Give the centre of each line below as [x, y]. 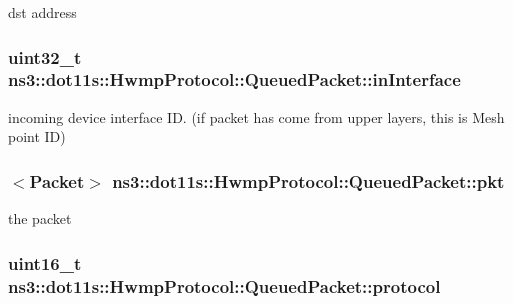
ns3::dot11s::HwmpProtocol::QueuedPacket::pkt [308, 180]
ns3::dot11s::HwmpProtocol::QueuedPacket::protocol [224, 285]
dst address [42, 12]
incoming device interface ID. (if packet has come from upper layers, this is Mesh [256, 116]
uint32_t [45, 56]
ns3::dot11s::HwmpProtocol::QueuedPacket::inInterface [234, 79]
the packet [40, 218]
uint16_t [45, 262]
